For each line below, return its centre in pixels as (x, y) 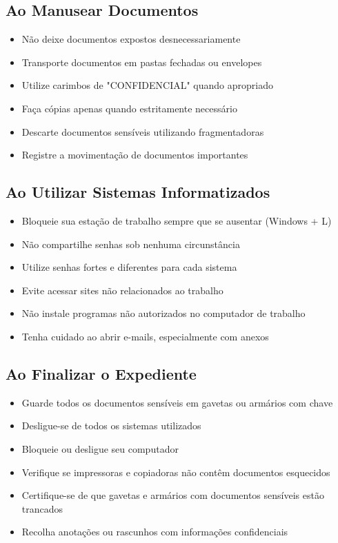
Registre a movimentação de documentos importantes (135, 155)
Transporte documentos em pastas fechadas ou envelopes (142, 62)
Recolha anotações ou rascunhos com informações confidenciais (155, 532)
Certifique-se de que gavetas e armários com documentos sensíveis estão (173, 495)
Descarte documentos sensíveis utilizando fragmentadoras (143, 131)
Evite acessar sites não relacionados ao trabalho (122, 290)
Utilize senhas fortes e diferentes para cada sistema (129, 267)
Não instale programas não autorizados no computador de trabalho (163, 313)
